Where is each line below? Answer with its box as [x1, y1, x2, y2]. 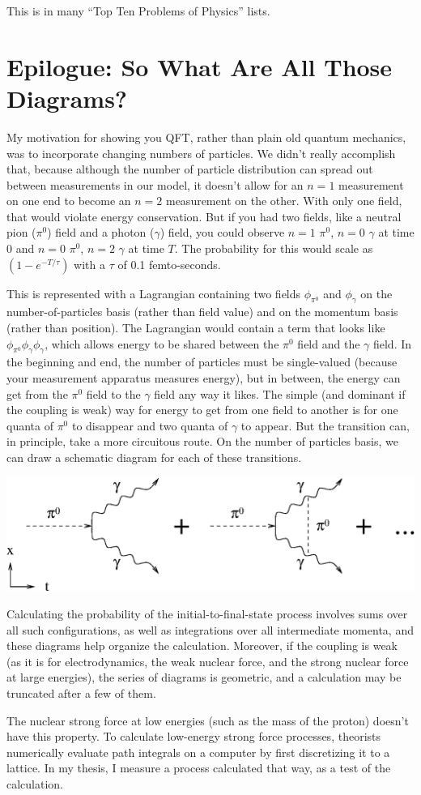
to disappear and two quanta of [71, 417, 228, 434]
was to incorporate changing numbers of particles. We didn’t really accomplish [6, 144, 396, 161]
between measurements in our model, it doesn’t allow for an [6, 176, 304, 193]
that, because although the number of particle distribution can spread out [6, 160, 373, 177]
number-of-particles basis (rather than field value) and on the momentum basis [6, 303, 398, 320]
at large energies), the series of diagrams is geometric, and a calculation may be [6, 669, 402, 686]
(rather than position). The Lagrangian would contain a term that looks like [6, 319, 385, 336]
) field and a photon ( [47, 224, 155, 241]
